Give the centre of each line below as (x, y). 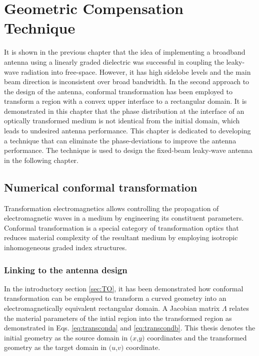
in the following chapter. (41, 160)
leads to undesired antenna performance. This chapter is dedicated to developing (127, 131)
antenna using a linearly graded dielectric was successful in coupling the (114, 61)
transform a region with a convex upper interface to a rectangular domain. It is (125, 101)
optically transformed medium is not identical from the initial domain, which (122, 121)
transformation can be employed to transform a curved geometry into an (115, 298)
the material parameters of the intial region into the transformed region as (118, 318)
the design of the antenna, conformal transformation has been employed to (118, 91)
